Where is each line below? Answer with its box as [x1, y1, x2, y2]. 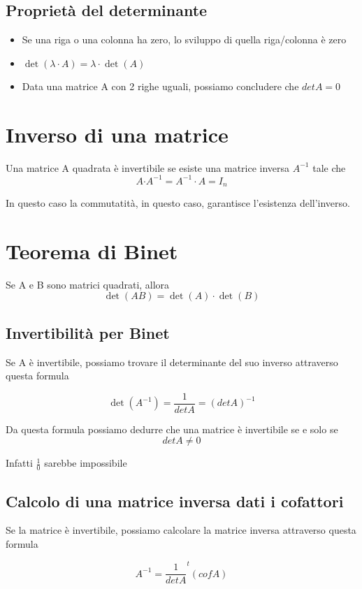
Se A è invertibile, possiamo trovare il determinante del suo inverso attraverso [6, 354, 338, 369]
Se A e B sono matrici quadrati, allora [6, 277, 170, 291]
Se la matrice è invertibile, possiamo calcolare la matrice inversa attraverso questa [6, 523, 356, 537]
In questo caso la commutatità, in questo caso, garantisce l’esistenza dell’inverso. [6, 196, 350, 210]
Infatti [6, 456, 33, 470]
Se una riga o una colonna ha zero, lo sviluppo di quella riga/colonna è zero [22, 32, 347, 47]
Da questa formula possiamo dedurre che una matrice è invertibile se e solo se [6, 421, 338, 436]
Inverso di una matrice [6, 119, 229, 148]
